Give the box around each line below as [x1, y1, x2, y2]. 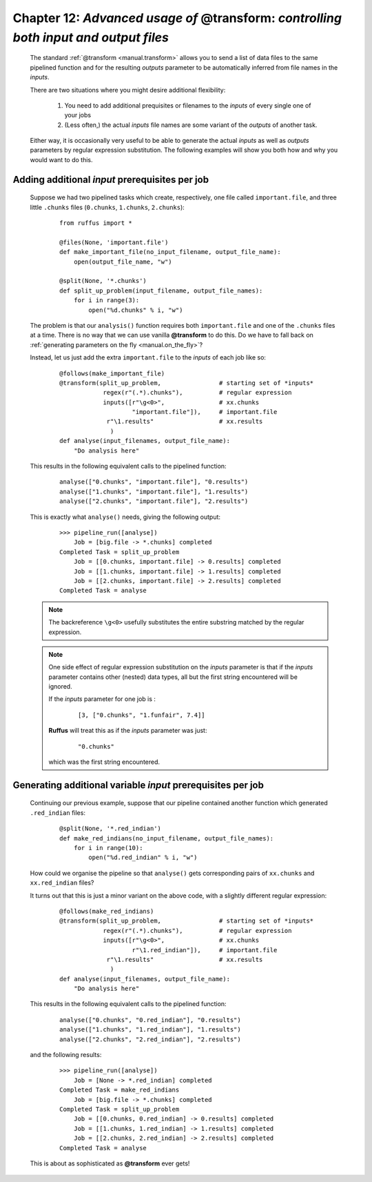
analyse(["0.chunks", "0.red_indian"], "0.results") [59, 1016, 241, 1024]
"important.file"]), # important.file [132, 408, 278, 416]
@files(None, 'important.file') [59, 238, 169, 246]
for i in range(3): [73, 297, 140, 304]
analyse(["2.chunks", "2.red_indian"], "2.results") [59, 1035, 241, 1043]
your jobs [64, 111, 92, 119]
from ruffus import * [59, 219, 132, 227]
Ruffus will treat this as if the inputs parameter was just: [48, 727, 207, 735]
